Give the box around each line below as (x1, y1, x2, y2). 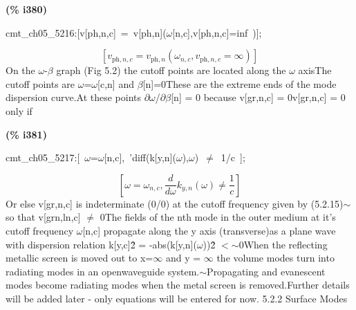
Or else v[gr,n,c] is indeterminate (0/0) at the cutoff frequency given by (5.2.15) (6, 196, 344, 210)
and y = (165, 250, 201, 265)
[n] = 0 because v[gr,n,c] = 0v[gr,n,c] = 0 (171, 90, 346, 104)
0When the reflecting (238, 237, 328, 251)
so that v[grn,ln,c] (6, 210, 81, 224)
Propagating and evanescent (207, 264, 326, 278)
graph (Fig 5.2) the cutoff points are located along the (56, 63, 286, 77)
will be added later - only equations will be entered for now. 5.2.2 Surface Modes (6, 291, 348, 305)
